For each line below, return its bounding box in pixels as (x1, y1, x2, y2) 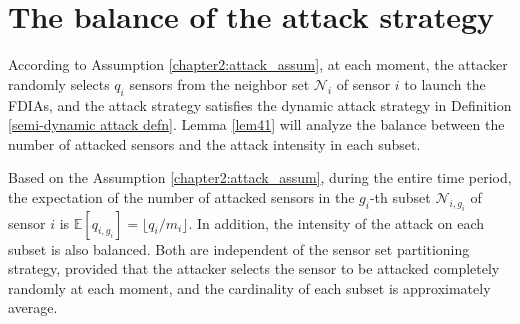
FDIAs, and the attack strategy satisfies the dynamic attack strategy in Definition (8, 94, 512, 115)
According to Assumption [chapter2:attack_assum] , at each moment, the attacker (8, 54, 508, 75)
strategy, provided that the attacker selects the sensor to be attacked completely (8, 258, 500, 279)
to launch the (404, 73, 486, 94)
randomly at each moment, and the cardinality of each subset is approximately (8, 277, 491, 298)
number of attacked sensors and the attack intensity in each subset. (8, 133, 421, 154)
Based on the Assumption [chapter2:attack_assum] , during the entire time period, (8, 167, 512, 188)
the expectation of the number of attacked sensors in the (8, 186, 355, 207)
